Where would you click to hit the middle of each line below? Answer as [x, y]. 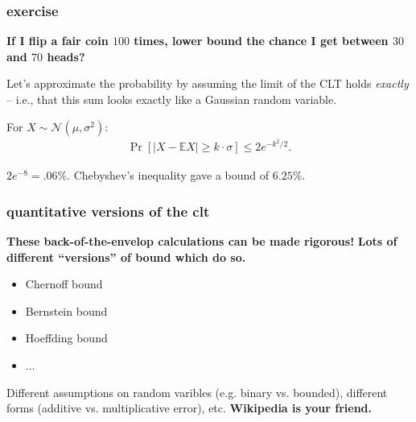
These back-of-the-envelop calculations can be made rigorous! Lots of [202, 241]
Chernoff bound [64, 284]
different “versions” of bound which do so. [126, 257]
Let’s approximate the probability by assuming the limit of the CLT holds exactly [208, 83]
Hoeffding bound [66, 338]
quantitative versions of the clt [108, 211]
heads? [66, 56]
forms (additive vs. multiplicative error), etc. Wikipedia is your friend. [189, 408]
